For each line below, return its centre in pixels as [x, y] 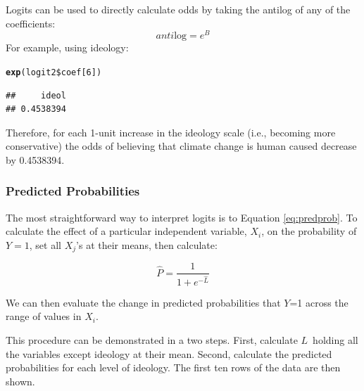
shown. [20, 381]
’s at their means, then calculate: [147, 244]
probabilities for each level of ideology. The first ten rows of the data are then [173, 367]
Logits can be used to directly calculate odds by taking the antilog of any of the [178, 9]
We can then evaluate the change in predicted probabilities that [143, 302]
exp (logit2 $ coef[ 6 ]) [54, 72]
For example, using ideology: [67, 47]
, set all [45, 244]
